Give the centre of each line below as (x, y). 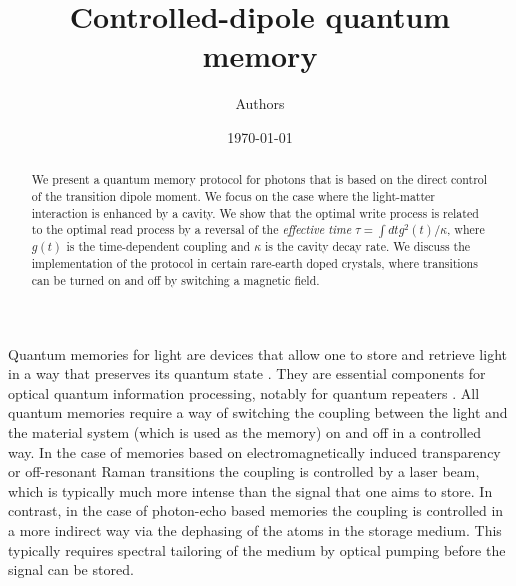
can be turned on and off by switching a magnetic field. (175, 279)
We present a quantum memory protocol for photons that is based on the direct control (259, 179)
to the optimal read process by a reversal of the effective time (191, 229)
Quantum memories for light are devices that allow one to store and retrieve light (257, 353)
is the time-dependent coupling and (158, 246)
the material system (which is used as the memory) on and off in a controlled (244, 432)
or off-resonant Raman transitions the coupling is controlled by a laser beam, (244, 471)
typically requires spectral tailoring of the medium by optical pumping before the (257, 549)
